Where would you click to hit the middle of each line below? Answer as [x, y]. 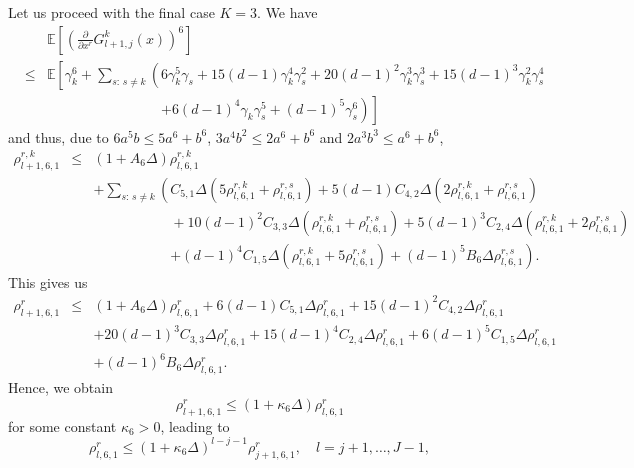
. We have [287, 12]
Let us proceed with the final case [111, 12]
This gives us [48, 281]
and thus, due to [58, 136]
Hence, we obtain [60, 387]
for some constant [62, 425]
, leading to [195, 425]
